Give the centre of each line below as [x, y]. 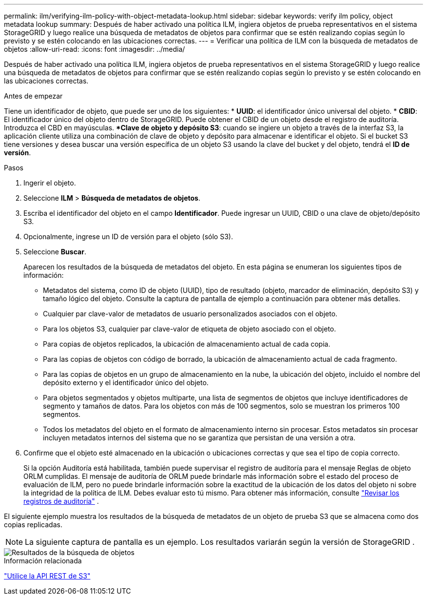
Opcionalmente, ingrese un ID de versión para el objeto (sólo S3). [128, 237]
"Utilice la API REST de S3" [47, 576]
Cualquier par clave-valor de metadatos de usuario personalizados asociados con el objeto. [190, 314]
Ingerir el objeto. [50, 183]
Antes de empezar [33, 96]
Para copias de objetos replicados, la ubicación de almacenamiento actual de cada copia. [187, 344]
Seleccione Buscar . [55, 252]
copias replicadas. [33, 525]
